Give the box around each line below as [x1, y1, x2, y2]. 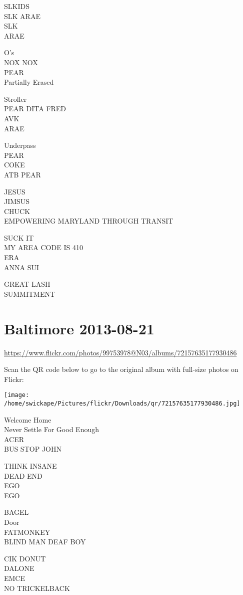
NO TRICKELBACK [4, 582, 70, 593]
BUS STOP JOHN [4, 444, 61, 454]
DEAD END [4, 470, 42, 481]
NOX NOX [4, 57, 38, 67]
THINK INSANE [4, 461, 57, 471]
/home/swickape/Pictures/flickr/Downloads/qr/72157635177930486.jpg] [4, 400, 240, 407]
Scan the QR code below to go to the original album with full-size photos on [4, 364, 238, 374]
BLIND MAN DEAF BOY [4, 536, 86, 547]
